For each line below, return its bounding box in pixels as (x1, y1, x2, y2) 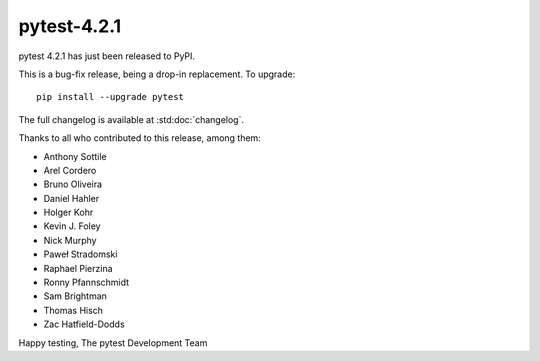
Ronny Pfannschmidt (43, 276, 130, 289)
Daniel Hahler (43, 192, 100, 204)
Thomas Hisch (43, 304, 104, 316)
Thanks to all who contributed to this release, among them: (18, 132, 262, 144)
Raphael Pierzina (43, 262, 114, 274)
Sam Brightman (43, 290, 107, 302)
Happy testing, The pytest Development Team (18, 336, 208, 349)
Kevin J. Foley (43, 220, 101, 232)
